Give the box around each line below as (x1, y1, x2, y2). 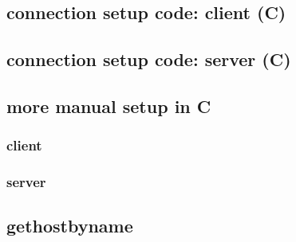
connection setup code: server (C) (6, 47, 291, 72)
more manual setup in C (6, 93, 211, 118)
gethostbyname (6, 213, 133, 238)
